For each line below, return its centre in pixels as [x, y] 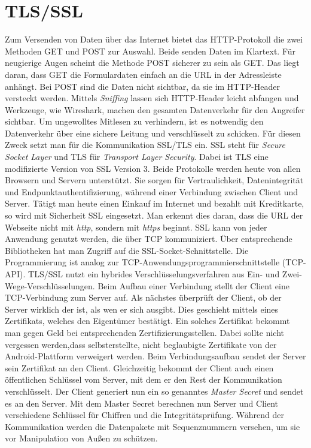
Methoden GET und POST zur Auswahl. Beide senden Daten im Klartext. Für [150, 51]
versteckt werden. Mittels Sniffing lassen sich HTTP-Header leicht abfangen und [152, 98]
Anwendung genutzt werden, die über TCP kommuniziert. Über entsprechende [149, 239]
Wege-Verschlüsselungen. [50, 285]
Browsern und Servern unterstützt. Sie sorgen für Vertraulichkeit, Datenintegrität [154, 180]
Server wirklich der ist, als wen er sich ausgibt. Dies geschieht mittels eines [142, 309]
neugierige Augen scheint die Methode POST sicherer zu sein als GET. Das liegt [152, 63]
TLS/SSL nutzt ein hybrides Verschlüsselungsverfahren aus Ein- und [154, 274]
